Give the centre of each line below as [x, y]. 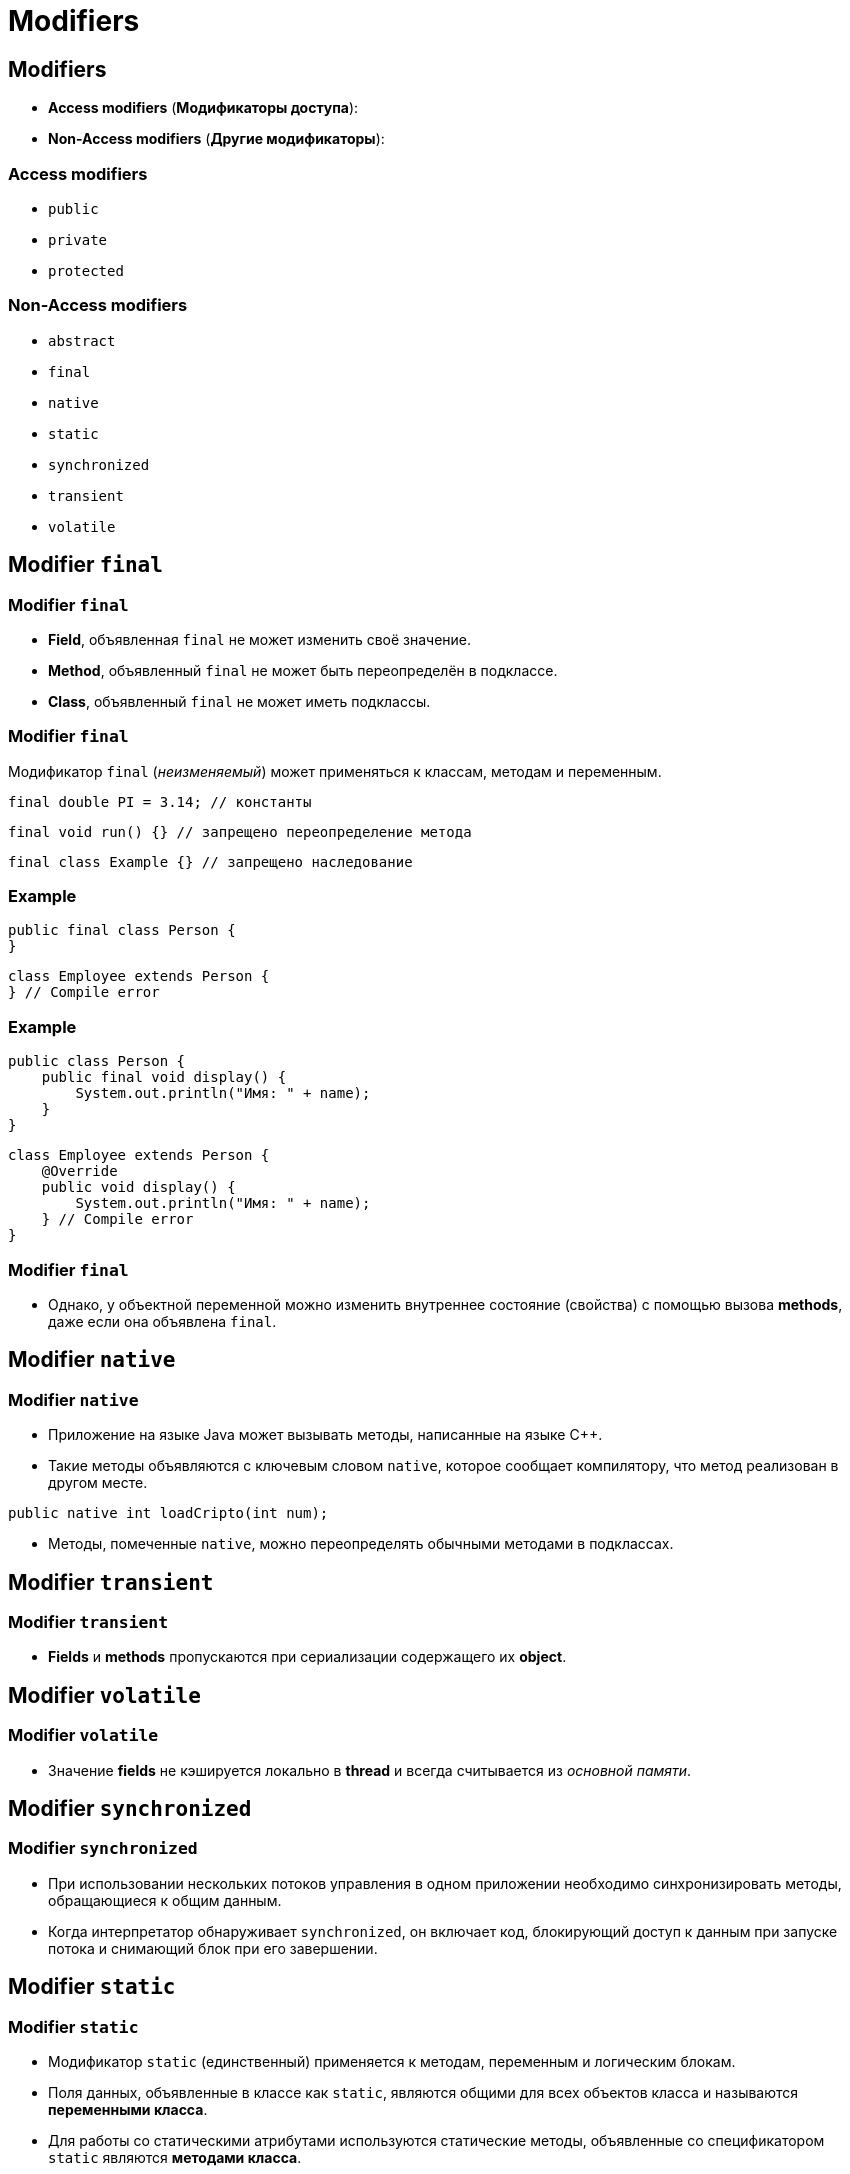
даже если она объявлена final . [162, 1321]
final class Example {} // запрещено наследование [210, 861]
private [78, 239]
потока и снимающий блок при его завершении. [213, 1948]
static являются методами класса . [175, 2157]
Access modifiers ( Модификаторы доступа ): [203, 108]
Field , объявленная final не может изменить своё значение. [260, 639]
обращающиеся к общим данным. [165, 1900]
